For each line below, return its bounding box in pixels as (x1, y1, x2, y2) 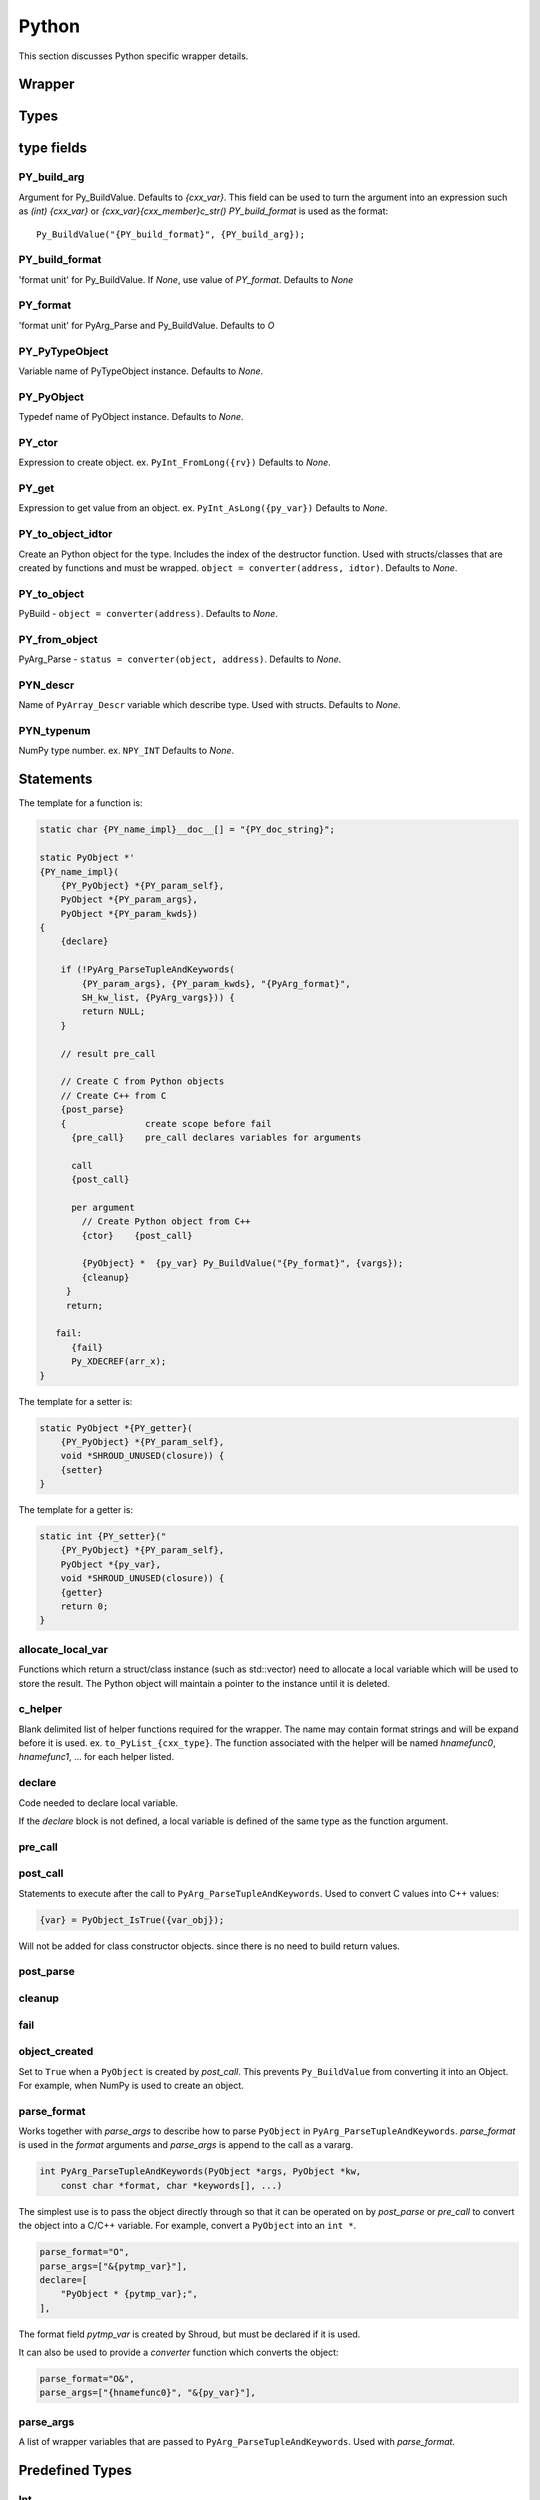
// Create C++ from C (60, 1090, 167, 1101)
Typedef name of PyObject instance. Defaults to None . (18, 411, 244, 423)
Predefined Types (18, 2462, 132, 2479)
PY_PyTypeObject (18, 344, 109, 358)
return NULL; (81, 1006, 146, 1017)
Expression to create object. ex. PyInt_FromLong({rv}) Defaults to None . (18, 456, 332, 469)
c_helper (18, 1702, 63, 1716)
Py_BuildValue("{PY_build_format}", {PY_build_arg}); (36, 228, 305, 240)
